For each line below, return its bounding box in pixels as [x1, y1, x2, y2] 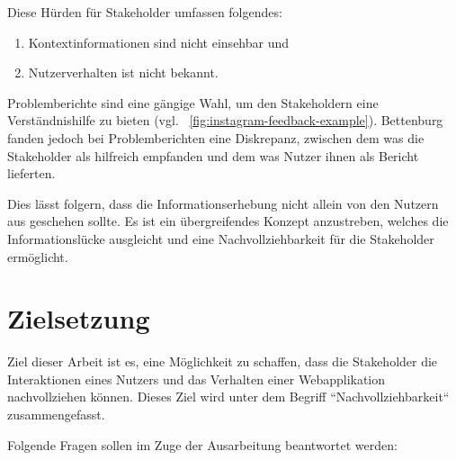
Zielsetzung [7, 300, 150, 337]
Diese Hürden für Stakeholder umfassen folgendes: [7, 3, 282, 21]
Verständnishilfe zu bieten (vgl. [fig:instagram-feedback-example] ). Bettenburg [7, 111, 443, 130]
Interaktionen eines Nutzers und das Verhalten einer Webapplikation [7, 369, 386, 388]
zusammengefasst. [7, 405, 105, 424]
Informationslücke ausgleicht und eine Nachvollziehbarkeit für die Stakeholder [7, 229, 434, 248]
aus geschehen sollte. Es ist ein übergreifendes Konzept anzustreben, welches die [7, 212, 449, 230]
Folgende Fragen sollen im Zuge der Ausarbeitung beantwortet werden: [7, 435, 398, 454]
